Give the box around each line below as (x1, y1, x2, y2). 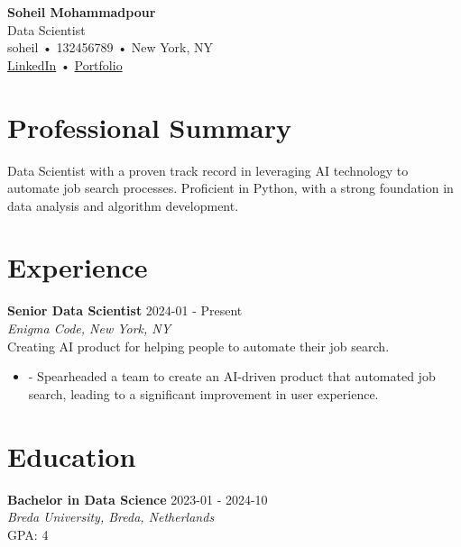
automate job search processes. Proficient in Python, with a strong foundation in (7, 178, 454, 197)
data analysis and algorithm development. (7, 196, 239, 214)
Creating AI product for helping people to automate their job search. (7, 336, 390, 355)
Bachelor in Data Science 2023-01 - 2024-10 (7, 489, 268, 508)
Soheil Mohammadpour (7, 3, 156, 21)
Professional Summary (7, 108, 291, 145)
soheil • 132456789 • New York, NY (7, 38, 213, 57)
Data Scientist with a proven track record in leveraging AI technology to (7, 160, 409, 179)
